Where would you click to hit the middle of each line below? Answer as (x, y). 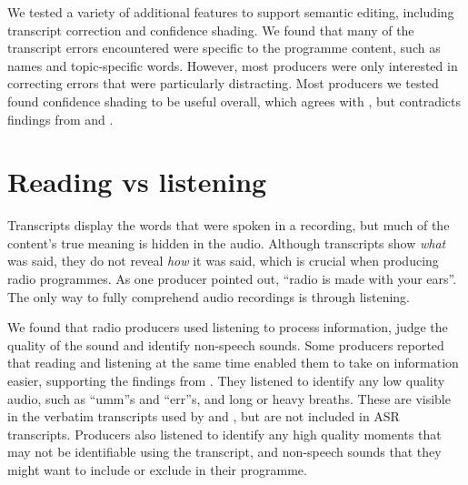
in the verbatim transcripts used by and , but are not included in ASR (204, 416)
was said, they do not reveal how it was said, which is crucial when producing (223, 261)
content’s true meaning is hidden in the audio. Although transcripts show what (227, 242)
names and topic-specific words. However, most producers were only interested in (233, 65)
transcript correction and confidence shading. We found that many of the (211, 30)
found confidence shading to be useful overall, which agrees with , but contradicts (234, 101)
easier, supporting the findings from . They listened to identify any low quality (226, 381)
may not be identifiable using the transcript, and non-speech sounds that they (224, 452)
